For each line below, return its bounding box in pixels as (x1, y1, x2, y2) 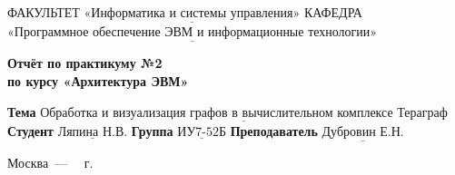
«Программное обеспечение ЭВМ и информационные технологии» (7, 26, 378, 40)
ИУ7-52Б (177, 125, 227, 139)
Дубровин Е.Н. (321, 125, 404, 139)
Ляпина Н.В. (57, 125, 128, 139)
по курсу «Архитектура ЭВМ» (7, 72, 189, 91)
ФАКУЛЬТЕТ (7, 3, 80, 21)
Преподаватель (230, 121, 318, 140)
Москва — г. (7, 153, 94, 172)
